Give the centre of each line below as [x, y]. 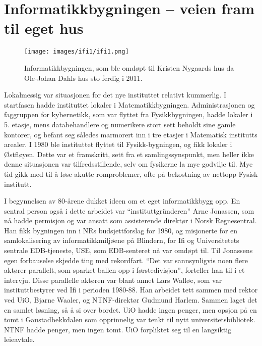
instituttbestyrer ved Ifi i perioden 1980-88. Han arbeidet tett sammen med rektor [131, 290]
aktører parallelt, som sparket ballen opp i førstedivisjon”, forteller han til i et [124, 270]
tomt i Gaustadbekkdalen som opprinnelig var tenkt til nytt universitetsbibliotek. [130, 319]
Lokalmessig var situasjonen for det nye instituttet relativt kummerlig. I [115, 95]
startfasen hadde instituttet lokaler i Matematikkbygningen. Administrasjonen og [129, 104]
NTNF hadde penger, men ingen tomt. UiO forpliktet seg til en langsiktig [118, 329]
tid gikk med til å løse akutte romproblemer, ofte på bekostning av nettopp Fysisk [131, 174]
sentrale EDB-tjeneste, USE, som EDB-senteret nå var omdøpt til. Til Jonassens [128, 250]
